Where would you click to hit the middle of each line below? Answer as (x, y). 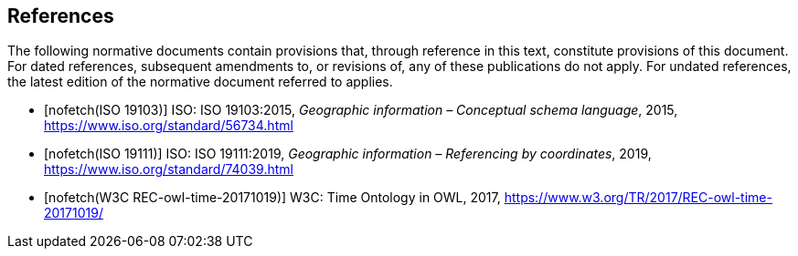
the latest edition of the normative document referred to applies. (200, 82)
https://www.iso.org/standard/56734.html (169, 126)
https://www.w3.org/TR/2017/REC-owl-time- (638, 198)
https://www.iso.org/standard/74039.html (169, 169)
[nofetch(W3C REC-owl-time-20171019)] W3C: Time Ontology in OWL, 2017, (272, 198)
